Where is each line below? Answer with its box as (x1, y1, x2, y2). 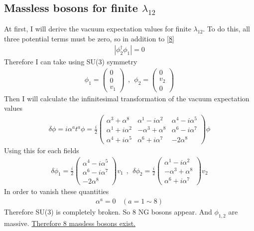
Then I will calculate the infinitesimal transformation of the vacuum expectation (4, 93, 250, 103)
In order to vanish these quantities (4, 186, 109, 197)
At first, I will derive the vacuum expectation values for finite (4, 23, 191, 34)
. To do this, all (203, 23, 250, 34)
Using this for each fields (4, 145, 79, 156)
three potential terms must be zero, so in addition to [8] (4, 33, 174, 43)
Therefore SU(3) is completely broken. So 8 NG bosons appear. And (4, 206, 212, 217)
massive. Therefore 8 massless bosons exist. (4, 218, 135, 228)
